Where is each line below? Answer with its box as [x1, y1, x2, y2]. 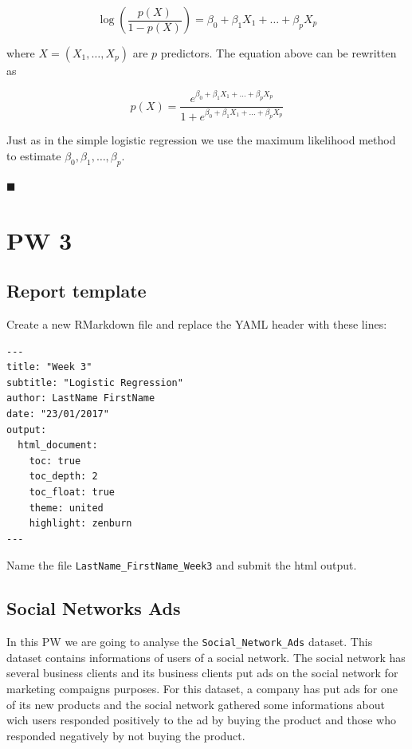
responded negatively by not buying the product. [6, 727, 245, 743]
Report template [6, 278, 147, 303]
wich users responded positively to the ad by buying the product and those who [6, 712, 396, 728]
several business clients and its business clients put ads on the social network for [6, 664, 398, 681]
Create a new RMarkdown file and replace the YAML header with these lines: [6, 315, 387, 332]
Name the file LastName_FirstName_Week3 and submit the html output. [6, 557, 357, 574]
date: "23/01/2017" [6, 408, 109, 420]
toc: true [29, 455, 81, 467]
